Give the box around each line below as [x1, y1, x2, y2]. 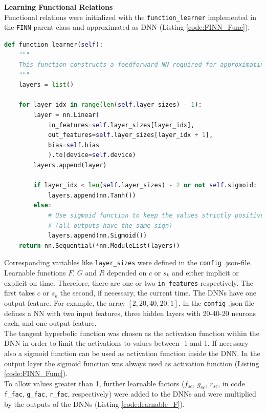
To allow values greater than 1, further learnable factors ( [4, 378, 185, 388]
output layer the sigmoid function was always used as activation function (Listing [4, 358, 259, 368]
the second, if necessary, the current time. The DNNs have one [60, 287, 256, 298]
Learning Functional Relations [4, 2, 113, 12]
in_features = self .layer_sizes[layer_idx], [48, 121, 195, 129]
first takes [4, 287, 35, 298]
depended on [106, 267, 147, 278]
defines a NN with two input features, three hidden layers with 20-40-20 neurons [4, 307, 256, 318]
